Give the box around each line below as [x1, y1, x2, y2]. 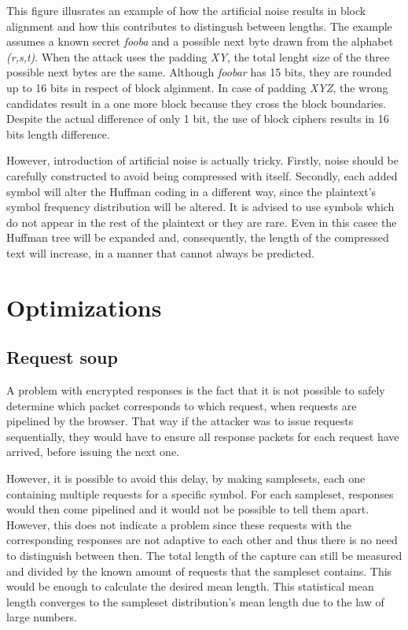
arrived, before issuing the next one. [6, 443, 180, 460]
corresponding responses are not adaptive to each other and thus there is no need [6, 532, 398, 548]
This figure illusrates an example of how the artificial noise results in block [6, 2, 366, 18]
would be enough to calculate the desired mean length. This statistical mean [6, 578, 374, 595]
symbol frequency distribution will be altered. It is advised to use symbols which [6, 198, 395, 215]
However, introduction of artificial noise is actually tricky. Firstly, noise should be [6, 152, 399, 169]
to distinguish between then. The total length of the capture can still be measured [6, 547, 402, 564]
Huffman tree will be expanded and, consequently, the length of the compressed [6, 229, 389, 246]
